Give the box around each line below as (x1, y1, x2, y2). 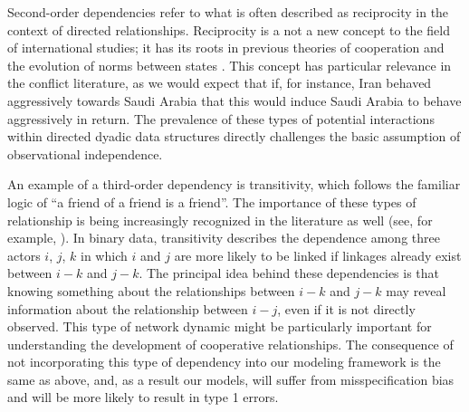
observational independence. (7, 144, 163, 163)
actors (7, 245, 41, 264)
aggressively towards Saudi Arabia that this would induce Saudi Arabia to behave (7, 91, 462, 110)
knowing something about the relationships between (7, 281, 295, 300)
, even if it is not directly (277, 299, 416, 318)
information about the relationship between (7, 299, 248, 318)
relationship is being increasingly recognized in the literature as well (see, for (7, 210, 433, 229)
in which (81, 245, 128, 264)
